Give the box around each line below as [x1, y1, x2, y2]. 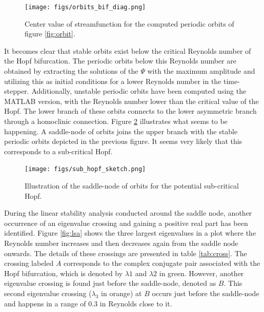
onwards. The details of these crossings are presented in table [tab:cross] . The [4, 247, 247, 258]
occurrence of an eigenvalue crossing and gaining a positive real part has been [4, 217, 248, 228]
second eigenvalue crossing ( [4, 287, 92, 298]
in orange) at [101, 287, 142, 298]
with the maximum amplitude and [147, 66, 255, 76]
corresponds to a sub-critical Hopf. [4, 145, 113, 156]
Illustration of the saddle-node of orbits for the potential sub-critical [25, 180, 239, 191]
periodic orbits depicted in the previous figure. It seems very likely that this [4, 136, 242, 147]
